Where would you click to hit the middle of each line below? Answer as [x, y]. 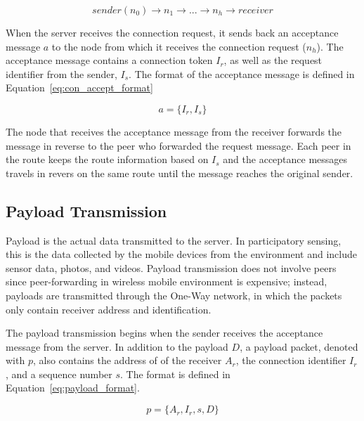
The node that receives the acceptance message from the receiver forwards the [174, 131]
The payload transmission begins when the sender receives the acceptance [164, 333]
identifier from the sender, [61, 73]
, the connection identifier [291, 360]
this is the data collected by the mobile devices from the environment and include [182, 254]
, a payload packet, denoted [299, 346]
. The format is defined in [175, 374]
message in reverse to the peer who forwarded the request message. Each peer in [178, 145]
